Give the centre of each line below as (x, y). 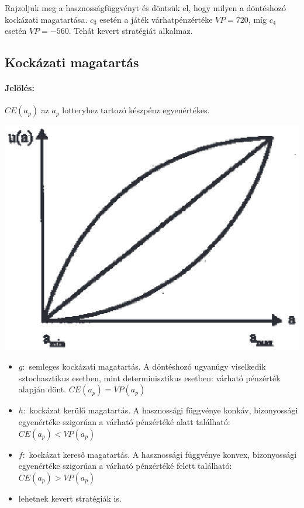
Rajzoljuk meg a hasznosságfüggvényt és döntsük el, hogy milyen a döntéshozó (145, 8)
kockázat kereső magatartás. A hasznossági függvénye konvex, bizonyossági (163, 454)
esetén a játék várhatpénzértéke (156, 19)
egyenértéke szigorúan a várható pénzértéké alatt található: (124, 422)
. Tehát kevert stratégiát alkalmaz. (131, 31)
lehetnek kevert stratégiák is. (70, 498)
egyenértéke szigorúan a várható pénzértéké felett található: (125, 466)
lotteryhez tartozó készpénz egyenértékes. (136, 110)
